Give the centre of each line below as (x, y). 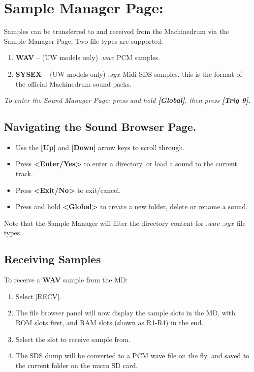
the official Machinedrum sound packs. (73, 83)
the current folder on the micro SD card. (77, 365)
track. (24, 173)
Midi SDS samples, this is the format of (182, 74)
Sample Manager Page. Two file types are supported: (84, 41)
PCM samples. (138, 57)
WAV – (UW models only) (57, 57)
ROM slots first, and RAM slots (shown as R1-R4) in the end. (110, 323)
